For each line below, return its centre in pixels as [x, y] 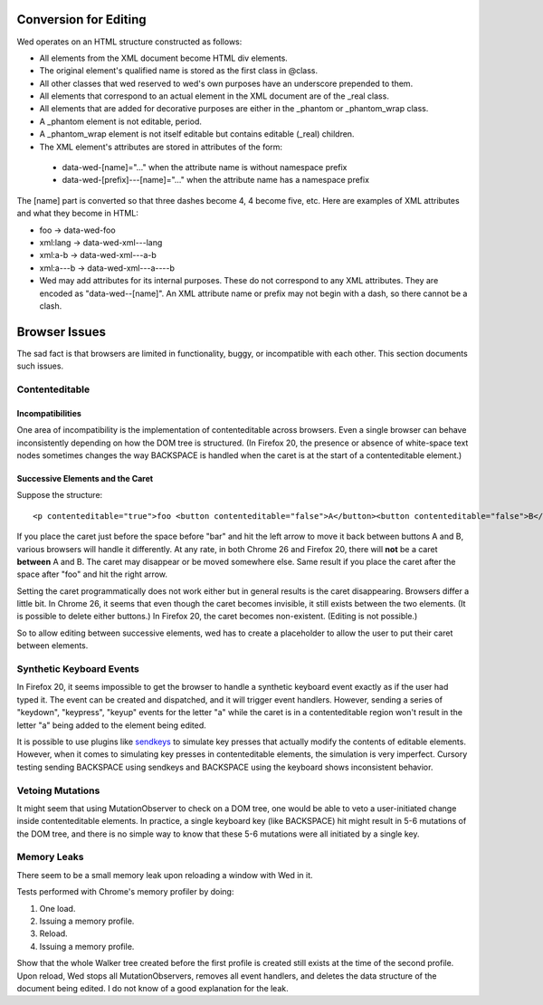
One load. [57, 908]
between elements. [52, 646]
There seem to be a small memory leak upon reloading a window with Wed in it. [165, 875]
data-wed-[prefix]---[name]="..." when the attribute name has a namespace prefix [216, 180]
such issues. [40, 366]
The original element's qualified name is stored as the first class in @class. [179, 71]
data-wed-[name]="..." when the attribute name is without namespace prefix [205, 167]
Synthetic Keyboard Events [78, 669]
